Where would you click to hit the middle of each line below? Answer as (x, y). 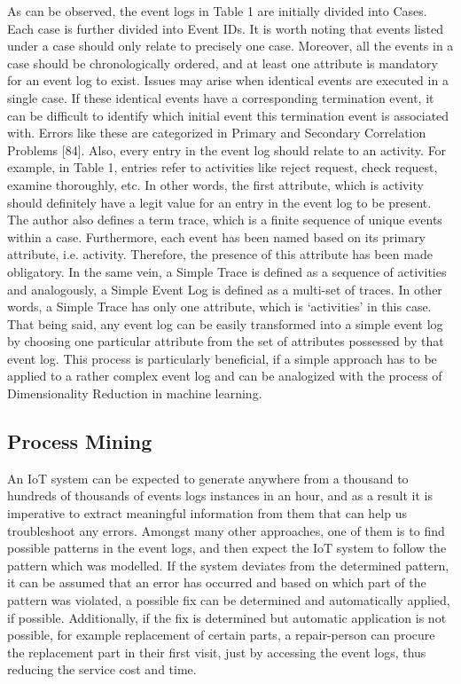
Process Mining (80, 441)
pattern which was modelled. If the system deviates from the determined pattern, (228, 565)
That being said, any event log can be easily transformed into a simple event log (225, 323)
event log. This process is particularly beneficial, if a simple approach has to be (222, 358)
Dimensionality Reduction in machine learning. (135, 393)
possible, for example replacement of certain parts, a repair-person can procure (221, 635)
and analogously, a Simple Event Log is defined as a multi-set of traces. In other (225, 289)
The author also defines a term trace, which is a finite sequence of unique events (225, 220)
